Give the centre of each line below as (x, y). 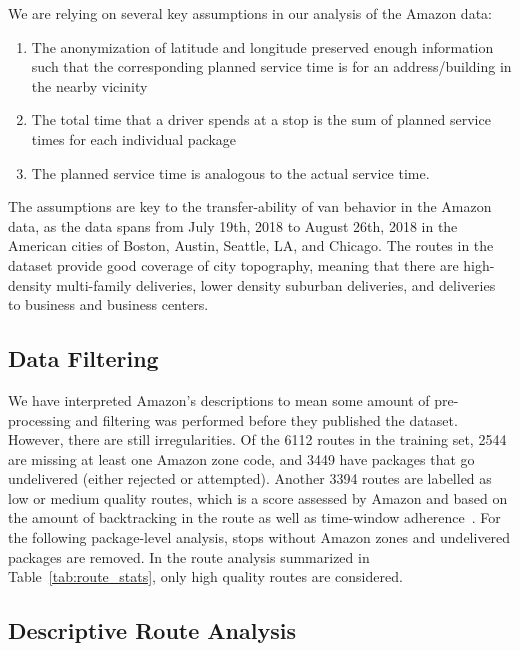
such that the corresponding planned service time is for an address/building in (271, 66)
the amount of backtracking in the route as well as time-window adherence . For (254, 517)
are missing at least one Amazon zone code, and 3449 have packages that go (241, 458)
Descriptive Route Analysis (152, 630)
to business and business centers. (108, 304)
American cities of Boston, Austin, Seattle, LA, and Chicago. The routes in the (251, 245)
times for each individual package (134, 138)
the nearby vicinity (89, 85)
